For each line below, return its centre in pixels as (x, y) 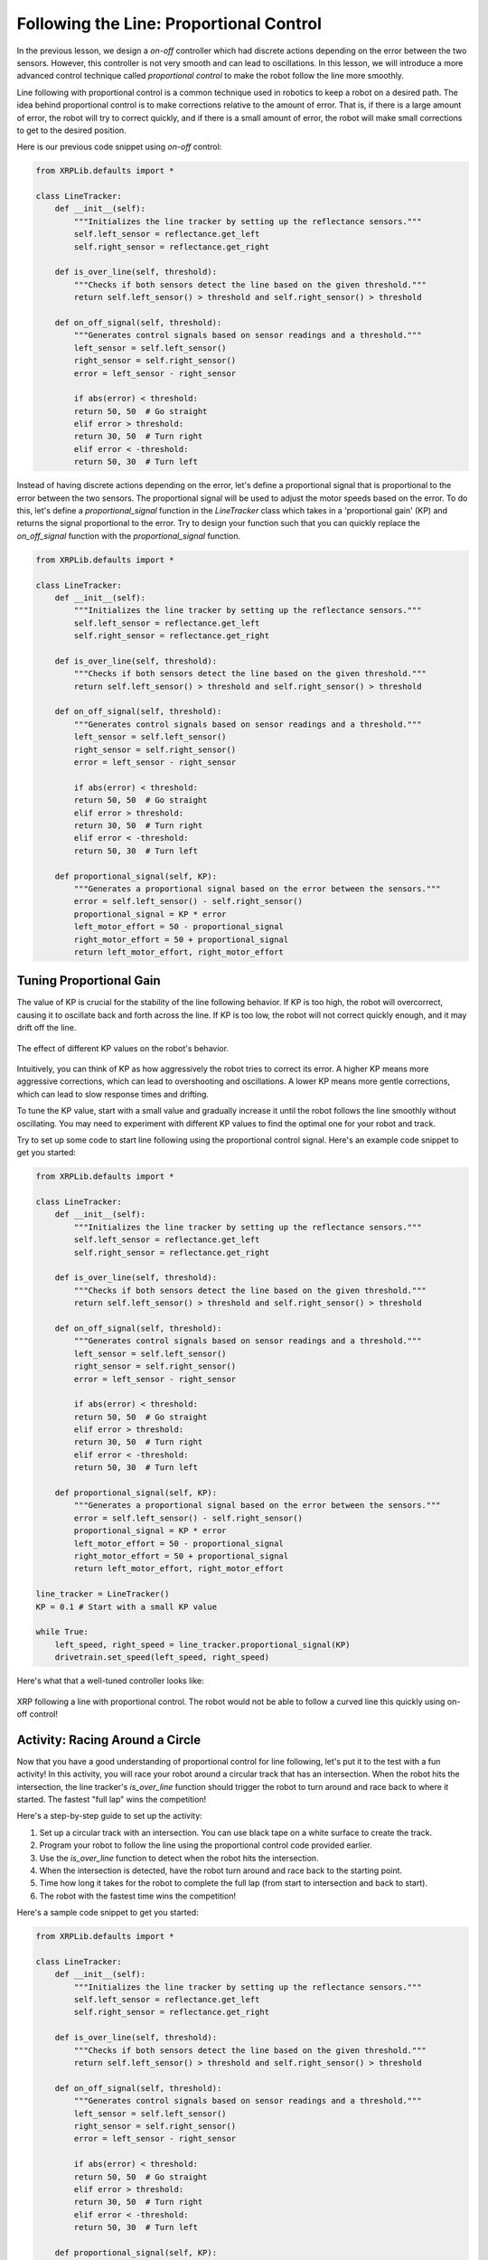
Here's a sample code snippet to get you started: (108, 1913)
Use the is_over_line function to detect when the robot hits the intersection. (179, 1858)
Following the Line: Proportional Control (169, 24)
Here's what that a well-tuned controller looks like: (110, 1681)
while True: (62, 1632)
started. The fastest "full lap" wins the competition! (112, 1799)
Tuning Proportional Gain (89, 981)
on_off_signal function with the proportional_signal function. (129, 536)
